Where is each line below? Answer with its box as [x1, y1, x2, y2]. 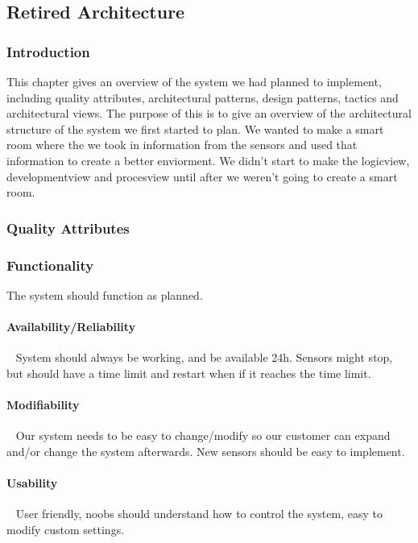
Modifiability [6, 396, 80, 412]
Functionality [6, 255, 94, 275]
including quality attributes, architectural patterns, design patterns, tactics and [6, 89, 399, 106]
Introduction [6, 41, 90, 61]
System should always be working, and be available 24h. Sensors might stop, [15, 349, 393, 366]
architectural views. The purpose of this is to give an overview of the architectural [6, 105, 412, 122]
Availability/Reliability [6, 318, 136, 334]
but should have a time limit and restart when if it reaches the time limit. [6, 364, 371, 381]
